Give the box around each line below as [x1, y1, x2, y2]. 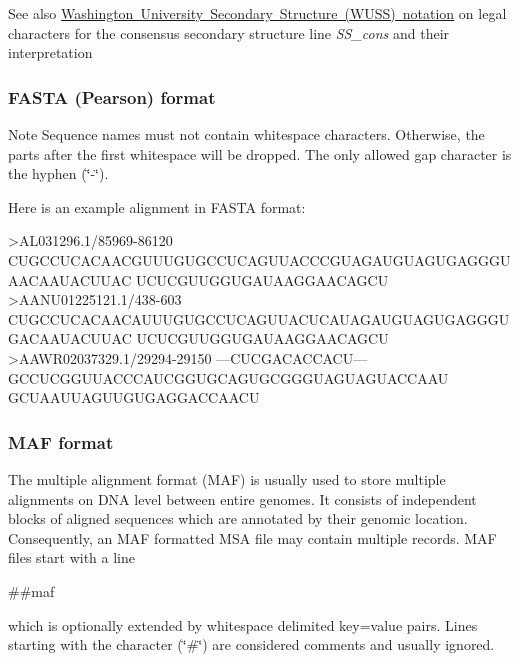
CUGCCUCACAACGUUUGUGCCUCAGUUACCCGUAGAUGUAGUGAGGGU [8, 249, 511, 270]
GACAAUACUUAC [8, 328, 132, 349]
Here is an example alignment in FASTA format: [8, 196, 306, 217]
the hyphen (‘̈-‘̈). [8, 163, 109, 184]
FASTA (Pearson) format [8, 84, 216, 109]
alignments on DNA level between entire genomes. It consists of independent [8, 488, 477, 509]
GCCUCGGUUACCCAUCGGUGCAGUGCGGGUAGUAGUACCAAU [8, 367, 449, 388]
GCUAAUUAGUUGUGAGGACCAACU [8, 387, 260, 408]
